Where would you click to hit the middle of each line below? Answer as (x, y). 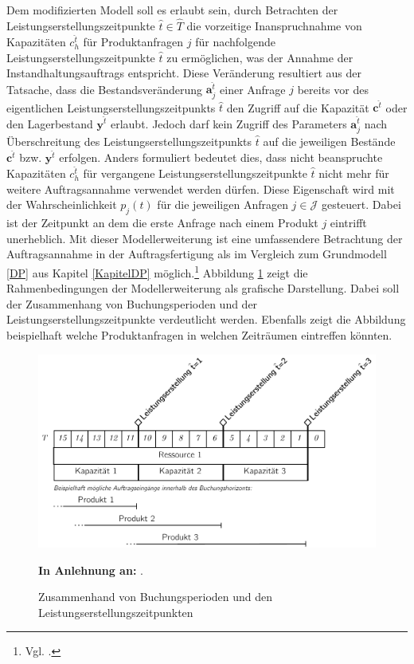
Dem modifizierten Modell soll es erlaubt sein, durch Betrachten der (172, 10)
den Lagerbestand (50, 123)
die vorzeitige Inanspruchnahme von (274, 25)
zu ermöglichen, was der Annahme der (260, 57)
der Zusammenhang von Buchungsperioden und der (132, 303)
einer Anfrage (253, 89)
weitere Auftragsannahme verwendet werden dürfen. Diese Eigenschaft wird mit (201, 189)
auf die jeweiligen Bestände (329, 141)
